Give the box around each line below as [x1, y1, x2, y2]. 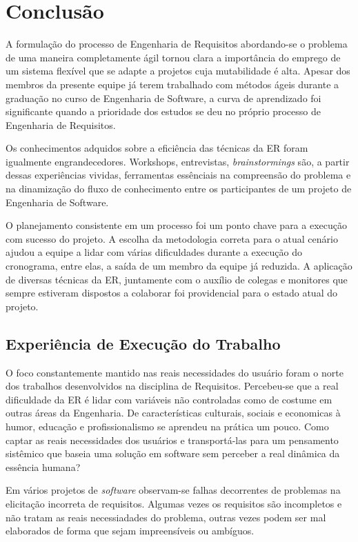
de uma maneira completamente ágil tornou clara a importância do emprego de [6, 50, 341, 64]
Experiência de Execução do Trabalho [6, 332, 281, 354]
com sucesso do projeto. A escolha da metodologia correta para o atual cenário [6, 231, 338, 245]
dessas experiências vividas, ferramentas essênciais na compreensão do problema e [6, 168, 351, 182]
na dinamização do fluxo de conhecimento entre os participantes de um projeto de [6, 181, 352, 196]
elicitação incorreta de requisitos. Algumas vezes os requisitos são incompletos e [6, 496, 342, 510]
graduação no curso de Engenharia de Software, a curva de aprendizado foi [6, 90, 321, 105]
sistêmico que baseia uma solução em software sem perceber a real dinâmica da [6, 446, 340, 461]
